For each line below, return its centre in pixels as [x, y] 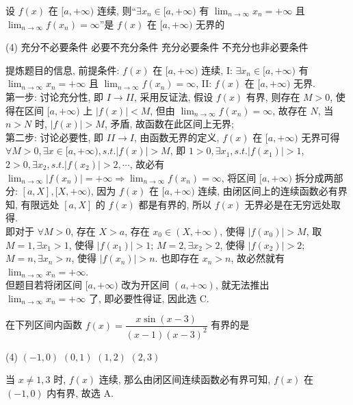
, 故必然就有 [258, 258]
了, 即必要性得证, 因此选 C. [149, 298]
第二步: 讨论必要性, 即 [55, 137]
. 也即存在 [177, 258]
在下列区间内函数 [44, 324]
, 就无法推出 [242, 285]
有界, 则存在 [273, 96]
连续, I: [217, 70]
